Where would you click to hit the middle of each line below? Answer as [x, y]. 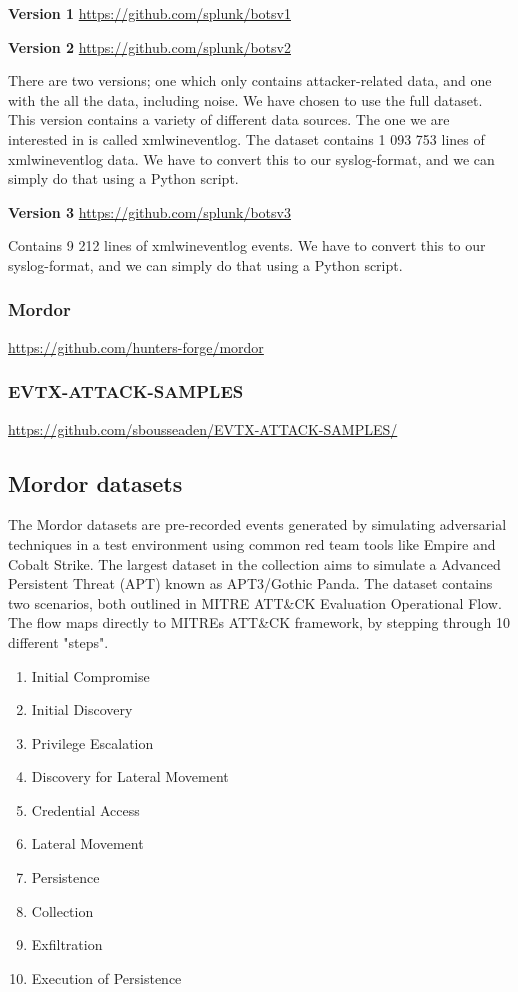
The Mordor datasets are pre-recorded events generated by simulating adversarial [257, 524]
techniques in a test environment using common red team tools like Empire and [252, 543]
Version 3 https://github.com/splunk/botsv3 [149, 211]
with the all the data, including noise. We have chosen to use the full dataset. [245, 99]
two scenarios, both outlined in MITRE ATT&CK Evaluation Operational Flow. [255, 602]
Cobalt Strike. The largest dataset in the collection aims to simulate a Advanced [254, 563]
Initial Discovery [82, 709]
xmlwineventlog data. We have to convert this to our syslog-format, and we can [251, 158]
